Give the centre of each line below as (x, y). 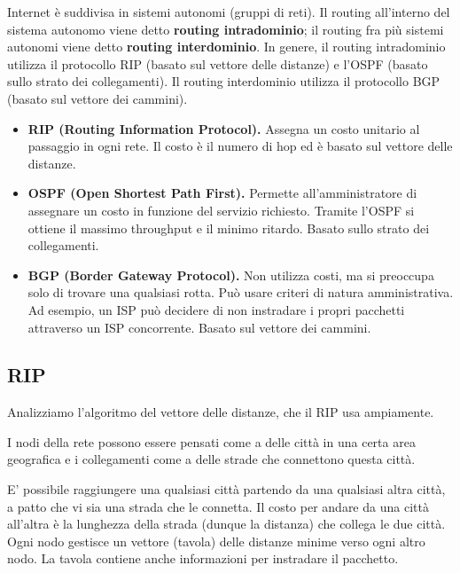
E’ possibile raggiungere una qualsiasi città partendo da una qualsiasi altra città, (226, 489)
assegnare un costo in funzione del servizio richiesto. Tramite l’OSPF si (221, 210)
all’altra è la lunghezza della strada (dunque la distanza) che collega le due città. (226, 524)
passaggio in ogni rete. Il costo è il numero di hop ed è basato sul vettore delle (240, 146)
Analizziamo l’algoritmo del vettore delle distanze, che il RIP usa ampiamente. (221, 412)
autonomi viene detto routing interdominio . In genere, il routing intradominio (226, 47)
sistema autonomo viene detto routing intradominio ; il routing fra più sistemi (226, 29)
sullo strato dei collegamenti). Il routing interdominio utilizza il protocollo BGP (224, 81)
